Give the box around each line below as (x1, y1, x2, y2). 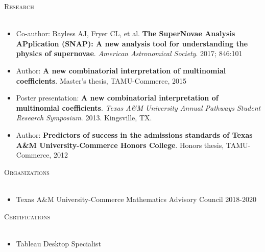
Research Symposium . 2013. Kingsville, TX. (16, 112, 152, 123)
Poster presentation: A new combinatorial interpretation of (16, 92, 219, 103)
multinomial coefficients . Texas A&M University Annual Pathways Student (16, 102, 261, 113)
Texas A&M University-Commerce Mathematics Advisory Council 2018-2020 (16, 193, 256, 204)
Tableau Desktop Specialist (16, 238, 101, 248)
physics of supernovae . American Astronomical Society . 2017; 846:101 (16, 48, 243, 59)
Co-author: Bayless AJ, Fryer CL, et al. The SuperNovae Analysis (16, 28, 235, 39)
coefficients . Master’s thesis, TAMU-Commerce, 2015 (16, 75, 186, 86)
